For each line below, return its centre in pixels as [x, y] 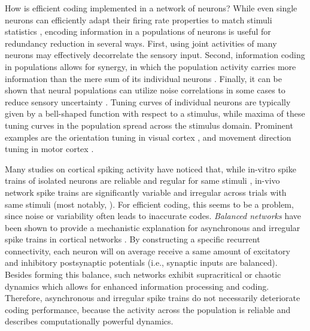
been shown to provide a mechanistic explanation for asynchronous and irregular [153, 227]
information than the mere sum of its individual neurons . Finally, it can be [143, 78]
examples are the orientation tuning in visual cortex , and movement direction [148, 137]
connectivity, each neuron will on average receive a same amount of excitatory [148, 250]
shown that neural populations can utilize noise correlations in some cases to [145, 90]
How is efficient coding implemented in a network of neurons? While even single [151, 8]
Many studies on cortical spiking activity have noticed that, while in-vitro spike [151, 168]
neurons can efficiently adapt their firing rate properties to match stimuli [139, 19]
